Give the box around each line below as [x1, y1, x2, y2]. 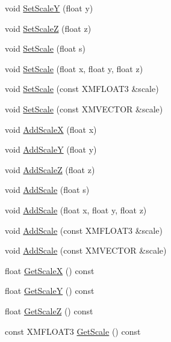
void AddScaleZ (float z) [5, 163, 95, 176]
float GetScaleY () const [5, 284, 95, 297]
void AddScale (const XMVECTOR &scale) [5, 244, 167, 257]
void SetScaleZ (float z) [5, 22, 92, 34]
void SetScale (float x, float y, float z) [5, 62, 143, 75]
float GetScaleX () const [5, 264, 95, 276]
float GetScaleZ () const [5, 304, 93, 317]
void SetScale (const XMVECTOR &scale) [5, 102, 163, 115]
